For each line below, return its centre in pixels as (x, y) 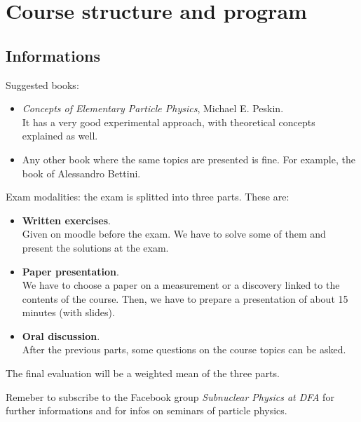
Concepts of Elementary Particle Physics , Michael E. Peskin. (153, 108)
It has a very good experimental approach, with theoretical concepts (169, 122)
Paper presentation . (70, 271)
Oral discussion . (61, 335)
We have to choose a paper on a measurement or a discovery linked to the (181, 285)
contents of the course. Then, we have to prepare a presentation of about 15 (185, 298)
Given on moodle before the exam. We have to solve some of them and (174, 234)
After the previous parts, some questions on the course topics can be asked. (184, 349)
